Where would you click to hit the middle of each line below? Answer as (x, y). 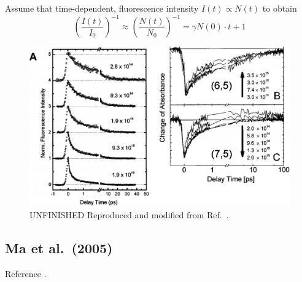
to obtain (280, 8)
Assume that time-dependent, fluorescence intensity (102, 8)
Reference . (26, 273)
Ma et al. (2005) (59, 247)
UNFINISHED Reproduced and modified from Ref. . (129, 214)
